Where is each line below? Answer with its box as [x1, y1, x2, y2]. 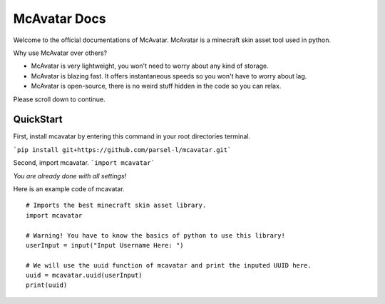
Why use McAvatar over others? [13, 49, 108, 57]
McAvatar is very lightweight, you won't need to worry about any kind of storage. [31, 61, 269, 71]
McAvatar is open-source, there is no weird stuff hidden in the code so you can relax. [31, 82, 282, 91]
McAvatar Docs [13, 11, 106, 26]
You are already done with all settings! [13, 171, 127, 180]
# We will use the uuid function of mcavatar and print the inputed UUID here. [26, 261, 312, 269]
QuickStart [13, 113, 63, 126]
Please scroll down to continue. [13, 95, 106, 103]
